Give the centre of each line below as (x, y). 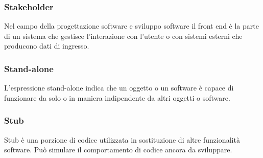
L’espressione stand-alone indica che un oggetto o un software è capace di (119, 88)
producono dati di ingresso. (47, 46)
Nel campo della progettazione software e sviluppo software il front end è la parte (131, 26)
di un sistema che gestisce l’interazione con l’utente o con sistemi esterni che (123, 36)
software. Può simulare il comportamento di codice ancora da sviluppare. (118, 150)
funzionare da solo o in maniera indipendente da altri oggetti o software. (117, 97)
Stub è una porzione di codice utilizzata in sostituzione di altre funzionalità (122, 139)
